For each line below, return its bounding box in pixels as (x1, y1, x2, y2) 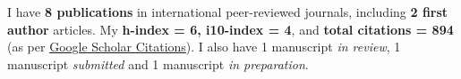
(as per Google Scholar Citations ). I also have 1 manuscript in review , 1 (7, 37, 401, 56)
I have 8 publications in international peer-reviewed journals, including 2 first (7, 3, 448, 20)
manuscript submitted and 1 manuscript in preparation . (7, 54, 309, 73)
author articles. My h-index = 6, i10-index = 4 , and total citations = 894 (7, 20, 454, 38)
